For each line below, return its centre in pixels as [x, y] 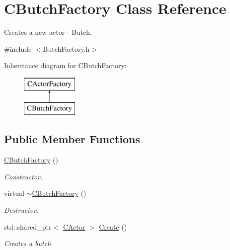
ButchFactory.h [66, 48]
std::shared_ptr [28, 226]
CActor [74, 226]
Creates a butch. [29, 243]
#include [18, 48]
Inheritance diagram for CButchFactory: [65, 65]
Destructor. [21, 210]
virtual [14, 193]
